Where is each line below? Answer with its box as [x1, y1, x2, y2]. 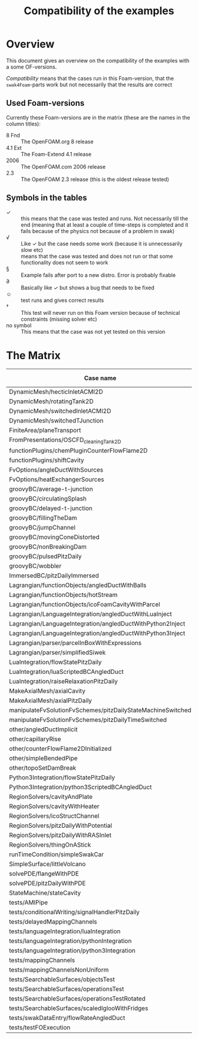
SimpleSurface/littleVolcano [9, 860, 86, 868]
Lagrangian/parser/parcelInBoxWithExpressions [9, 638, 142, 647]
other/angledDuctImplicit [9, 725, 78, 733]
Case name [84, 374, 117, 382]
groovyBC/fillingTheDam [9, 514, 77, 522]
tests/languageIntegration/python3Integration [9, 946, 136, 954]
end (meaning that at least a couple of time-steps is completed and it [21, 221, 189, 228]
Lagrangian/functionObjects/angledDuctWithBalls [9, 581, 147, 589]
